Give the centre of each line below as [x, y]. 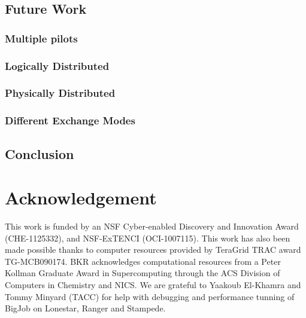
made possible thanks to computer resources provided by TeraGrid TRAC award [153, 250]
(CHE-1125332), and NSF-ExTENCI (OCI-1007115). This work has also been [148, 238]
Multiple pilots [41, 38]
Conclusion [40, 153]
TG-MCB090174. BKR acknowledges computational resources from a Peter [143, 261]
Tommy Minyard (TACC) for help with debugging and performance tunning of [150, 296]
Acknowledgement [81, 198]
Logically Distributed [57, 65]
